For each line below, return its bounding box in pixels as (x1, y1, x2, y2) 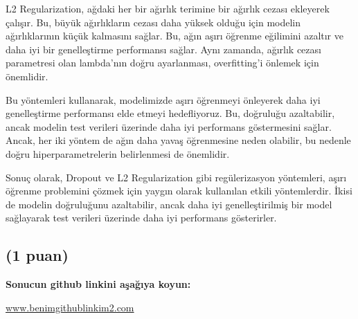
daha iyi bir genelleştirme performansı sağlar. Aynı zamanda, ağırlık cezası (6, 42, 321, 56)
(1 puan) (6, 244, 69, 266)
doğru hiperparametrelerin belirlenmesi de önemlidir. (6, 146, 230, 161)
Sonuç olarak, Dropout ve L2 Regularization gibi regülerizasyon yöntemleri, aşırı (6, 170, 347, 184)
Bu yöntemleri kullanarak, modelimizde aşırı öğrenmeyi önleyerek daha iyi (6, 92, 321, 107)
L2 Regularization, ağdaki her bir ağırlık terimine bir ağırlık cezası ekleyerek (6, 1, 330, 15)
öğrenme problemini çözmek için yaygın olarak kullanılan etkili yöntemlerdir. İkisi (6, 183, 352, 198)
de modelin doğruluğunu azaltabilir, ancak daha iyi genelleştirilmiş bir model (6, 197, 332, 211)
